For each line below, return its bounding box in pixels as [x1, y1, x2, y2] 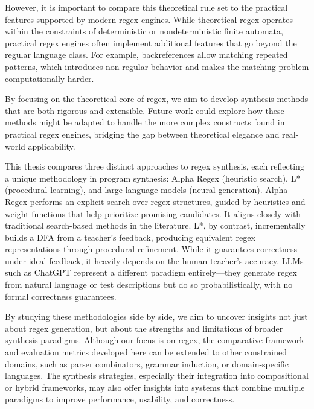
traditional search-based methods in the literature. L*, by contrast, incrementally [5, 219, 306, 232]
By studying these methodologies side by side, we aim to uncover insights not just [5, 310, 308, 323]
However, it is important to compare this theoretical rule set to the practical [5, 1, 288, 13]
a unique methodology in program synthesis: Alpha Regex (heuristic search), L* [5, 171, 301, 184]
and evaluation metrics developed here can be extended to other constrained [5, 346, 287, 358]
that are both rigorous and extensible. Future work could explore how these [5, 104, 284, 116]
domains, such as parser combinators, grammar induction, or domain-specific [5, 357, 289, 370]
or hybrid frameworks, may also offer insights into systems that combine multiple [5, 381, 305, 393]
